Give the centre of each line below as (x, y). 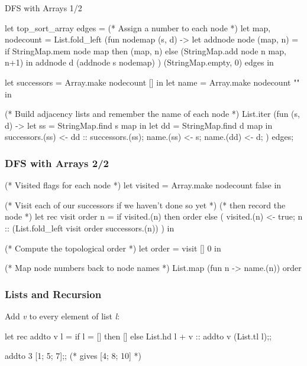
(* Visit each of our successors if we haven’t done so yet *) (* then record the (145, 205)
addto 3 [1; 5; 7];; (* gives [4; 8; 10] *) (73, 356)
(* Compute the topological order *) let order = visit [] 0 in (113, 248)
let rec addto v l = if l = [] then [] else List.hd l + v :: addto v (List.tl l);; (138, 336)
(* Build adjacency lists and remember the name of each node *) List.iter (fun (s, (152, 114)
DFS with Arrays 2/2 (57, 163)
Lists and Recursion (53, 294)
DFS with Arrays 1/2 (43, 8)
